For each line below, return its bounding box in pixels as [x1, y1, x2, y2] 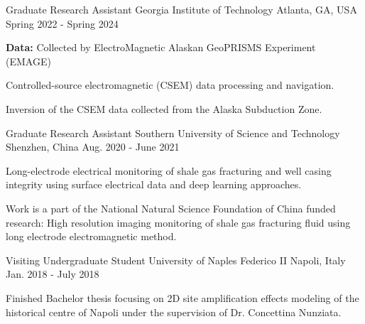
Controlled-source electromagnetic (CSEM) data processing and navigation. [6, 77, 334, 92]
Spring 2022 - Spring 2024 [6, 16, 119, 31]
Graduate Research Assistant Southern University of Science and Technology [6, 125, 340, 140]
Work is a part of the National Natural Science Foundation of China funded [6, 200, 336, 215]
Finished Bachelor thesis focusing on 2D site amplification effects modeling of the [6, 290, 359, 305]
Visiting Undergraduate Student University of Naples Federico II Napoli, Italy [6, 252, 346, 267]
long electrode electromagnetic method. [6, 229, 177, 244]
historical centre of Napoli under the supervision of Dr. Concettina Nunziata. [6, 304, 342, 319]
